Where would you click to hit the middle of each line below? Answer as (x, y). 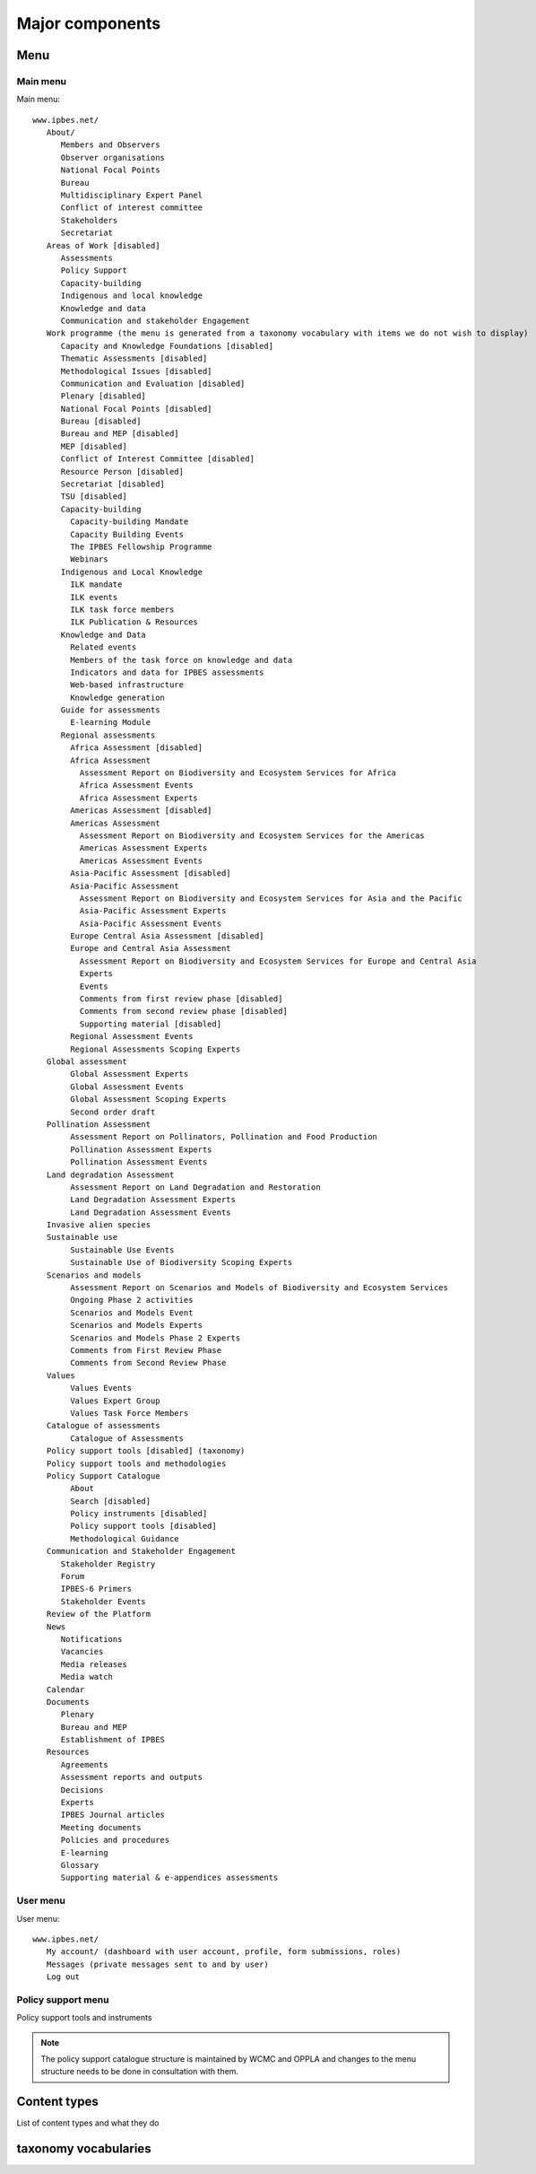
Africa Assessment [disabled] (137, 748)
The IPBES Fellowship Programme (141, 546)
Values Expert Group (115, 1401)
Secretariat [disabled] (113, 484)
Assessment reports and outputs (132, 1777)
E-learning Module (111, 723)
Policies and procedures (115, 1840)
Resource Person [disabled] (122, 471)
